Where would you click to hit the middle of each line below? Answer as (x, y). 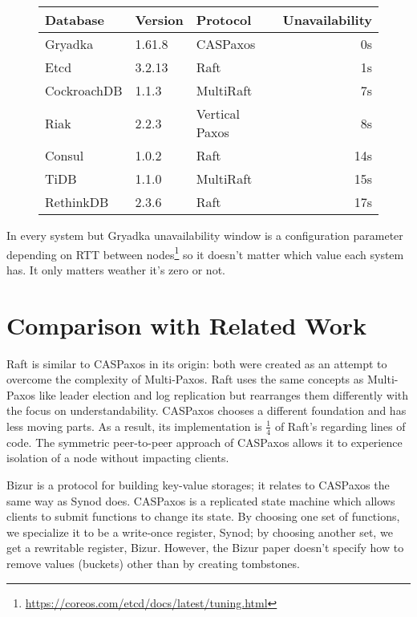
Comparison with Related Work (187, 325)
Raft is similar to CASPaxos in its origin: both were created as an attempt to (197, 363)
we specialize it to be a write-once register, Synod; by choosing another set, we (200, 532)
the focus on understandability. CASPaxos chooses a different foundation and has (206, 410)
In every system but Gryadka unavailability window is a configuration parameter (205, 235)
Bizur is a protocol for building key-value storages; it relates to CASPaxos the (198, 484)
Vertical (218, 114)
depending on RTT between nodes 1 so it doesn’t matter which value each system (205, 253)
